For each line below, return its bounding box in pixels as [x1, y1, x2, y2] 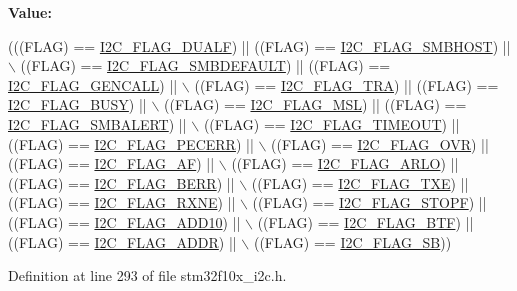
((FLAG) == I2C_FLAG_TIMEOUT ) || [203, 113, 460, 134]
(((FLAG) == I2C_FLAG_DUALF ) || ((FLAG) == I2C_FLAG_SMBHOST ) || [8, 35, 511, 56]
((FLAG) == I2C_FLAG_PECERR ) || [8, 133, 254, 154]
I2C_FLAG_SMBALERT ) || [8, 113, 187, 134]
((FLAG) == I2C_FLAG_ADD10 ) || [8, 211, 241, 232]
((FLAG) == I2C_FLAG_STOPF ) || [252, 192, 487, 213]
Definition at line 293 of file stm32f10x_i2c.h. [8, 265, 287, 286]
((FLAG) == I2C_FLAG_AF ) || [8, 153, 215, 174]
